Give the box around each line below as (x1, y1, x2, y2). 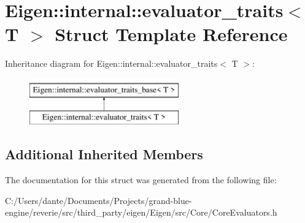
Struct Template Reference (55, 21, 288, 47)
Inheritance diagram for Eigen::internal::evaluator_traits (5, 57, 218, 70)
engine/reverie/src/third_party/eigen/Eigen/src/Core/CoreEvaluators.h (5, 206, 277, 219)
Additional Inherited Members (5, 145, 203, 164)
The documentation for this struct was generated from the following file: (5, 173, 277, 186)
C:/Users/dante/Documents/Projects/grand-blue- (5, 194, 192, 206)
